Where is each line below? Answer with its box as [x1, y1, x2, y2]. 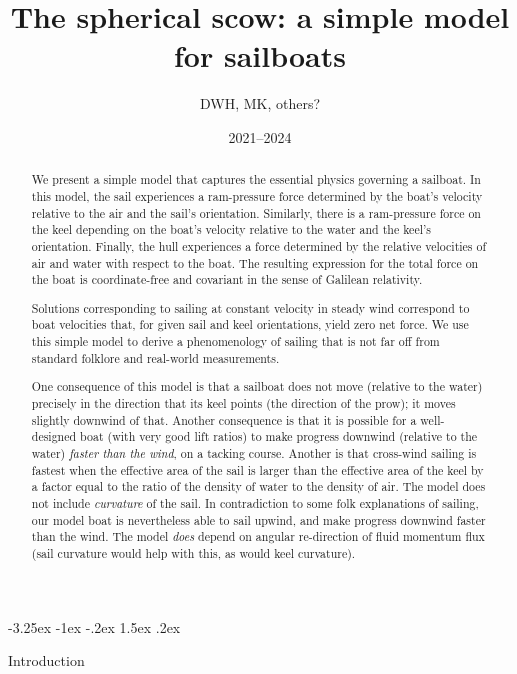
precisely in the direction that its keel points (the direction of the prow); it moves [31, 394, 456, 411]
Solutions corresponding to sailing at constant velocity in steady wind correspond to [31, 299, 470, 316]
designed [31, 428, 77, 445]
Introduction [8, 650, 85, 671]
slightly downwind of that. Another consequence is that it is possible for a [31, 411, 417, 428]
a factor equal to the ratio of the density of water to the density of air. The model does [31, 478, 486, 495]
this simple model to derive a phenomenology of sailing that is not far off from [31, 333, 440, 350]
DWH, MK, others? [199, 93, 321, 114]
